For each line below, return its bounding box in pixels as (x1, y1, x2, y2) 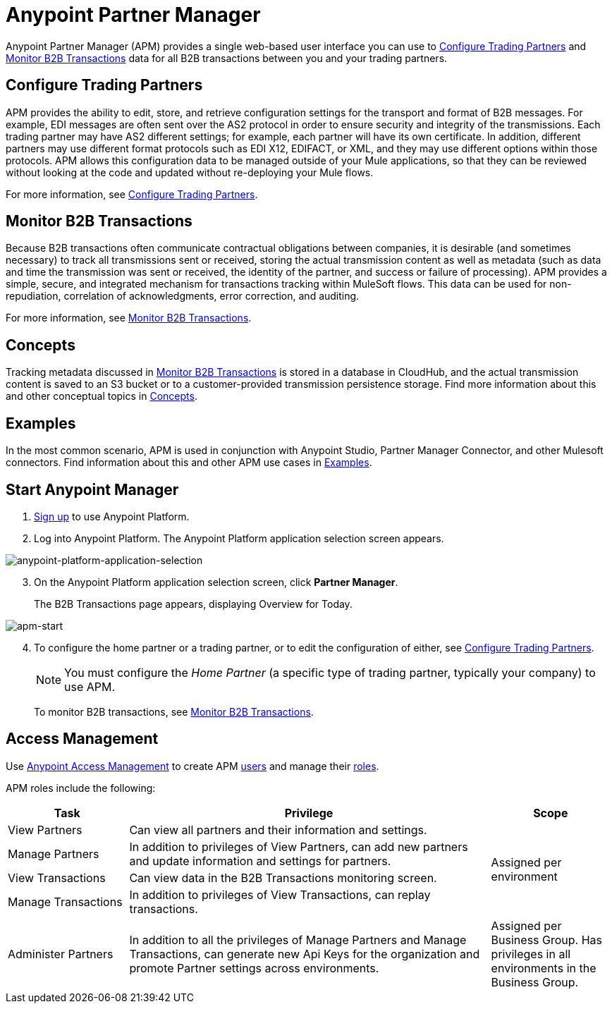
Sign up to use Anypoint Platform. (34, 510, 190, 522)
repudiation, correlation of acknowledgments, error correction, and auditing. (6, 290, 360, 302)
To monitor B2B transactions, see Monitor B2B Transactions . (34, 705, 314, 718)
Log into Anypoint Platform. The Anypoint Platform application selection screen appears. (34, 532, 444, 544)
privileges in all (491, 946, 571, 961)
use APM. (64, 679, 116, 694)
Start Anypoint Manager (6, 480, 179, 499)
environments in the (491, 960, 596, 975)
